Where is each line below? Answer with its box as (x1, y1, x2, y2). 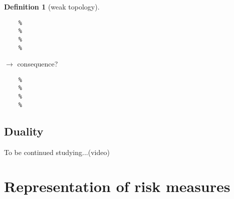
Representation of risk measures (4, 176, 230, 196)
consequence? (17, 58, 58, 69)
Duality (4, 123, 44, 138)
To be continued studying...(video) (4, 146, 110, 157)
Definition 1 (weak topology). (4, 1, 100, 11)
